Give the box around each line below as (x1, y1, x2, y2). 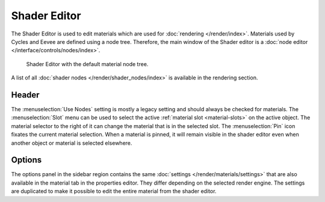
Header (11, 90, 40, 100)
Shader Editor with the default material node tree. (26, 60, 149, 67)
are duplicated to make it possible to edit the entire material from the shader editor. (11, 188, 217, 195)
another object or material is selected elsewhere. (11, 139, 132, 147)
